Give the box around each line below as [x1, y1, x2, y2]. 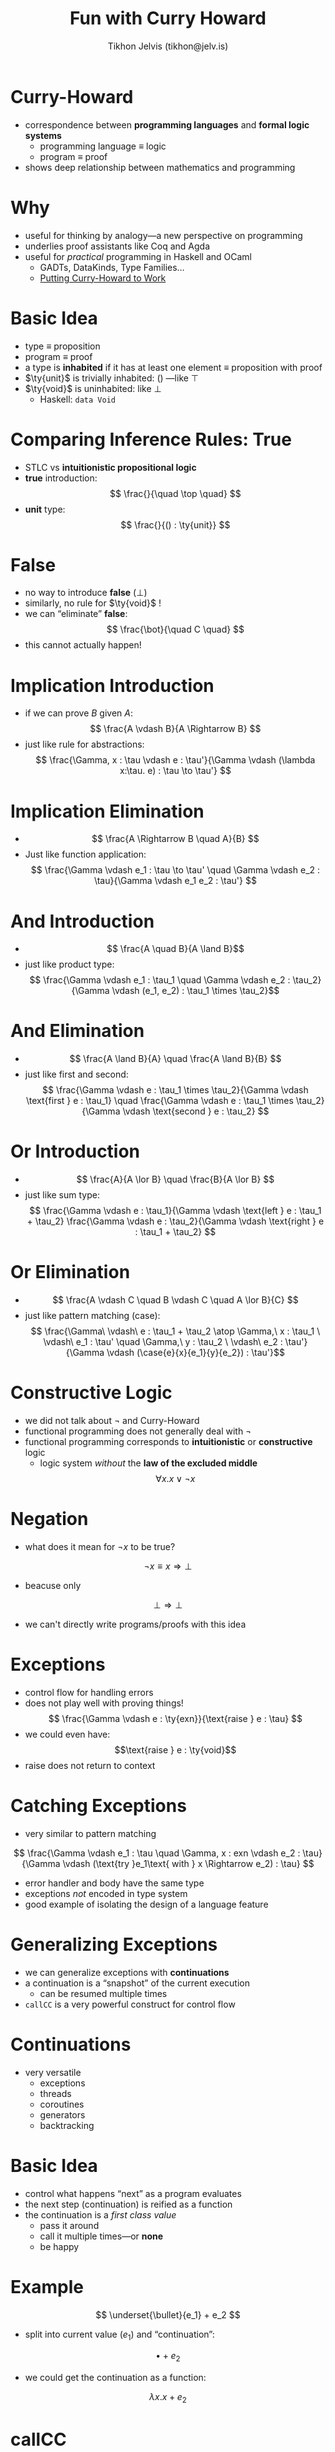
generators [39, 2108, 86, 2121]
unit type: [24, 503, 66, 515]
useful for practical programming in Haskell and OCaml [24, 250, 252, 262]
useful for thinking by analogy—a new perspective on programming [24, 229, 303, 241]
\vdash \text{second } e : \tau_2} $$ [122, 1105, 270, 1117]
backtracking [39, 2119, 95, 2131]
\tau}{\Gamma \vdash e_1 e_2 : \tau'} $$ [93, 875, 257, 887]
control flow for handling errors [24, 1686, 154, 1698]
